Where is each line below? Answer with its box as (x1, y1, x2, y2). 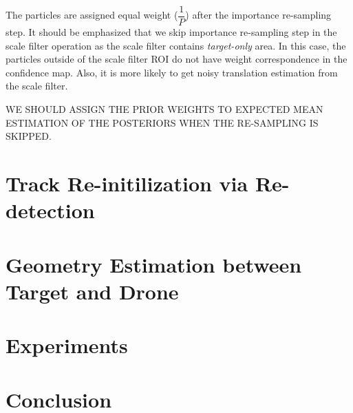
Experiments (6, 331, 128, 359)
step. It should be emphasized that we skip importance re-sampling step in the (6, 25, 337, 39)
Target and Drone (6, 277, 179, 305)
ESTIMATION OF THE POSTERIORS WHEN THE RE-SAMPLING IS (6, 115, 319, 129)
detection (6, 196, 95, 224)
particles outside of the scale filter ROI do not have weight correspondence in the (6, 52, 347, 66)
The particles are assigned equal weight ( (6, 8, 178, 22)
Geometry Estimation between (6, 250, 302, 278)
